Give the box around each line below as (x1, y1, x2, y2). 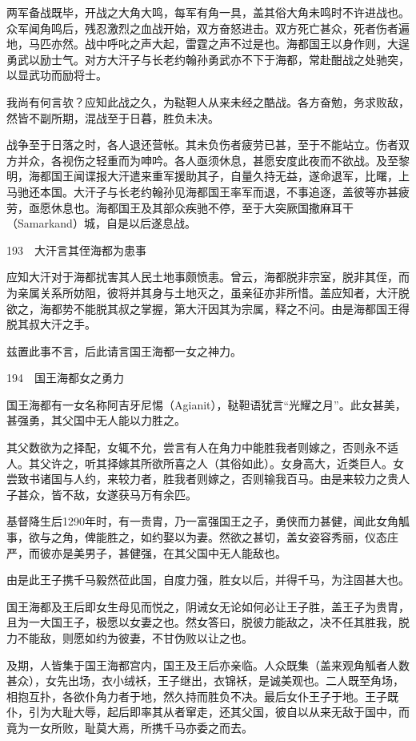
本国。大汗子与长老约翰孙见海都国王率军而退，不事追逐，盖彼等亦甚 (39, 183, 398, 199)
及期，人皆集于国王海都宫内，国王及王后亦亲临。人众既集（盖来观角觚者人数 (6, 656, 410, 673)
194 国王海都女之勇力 (6, 369, 124, 386)
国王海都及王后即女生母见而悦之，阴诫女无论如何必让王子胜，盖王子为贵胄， (6, 598, 410, 614)
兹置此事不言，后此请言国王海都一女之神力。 (6, 342, 242, 359)
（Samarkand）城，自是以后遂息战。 (6, 215, 196, 232)
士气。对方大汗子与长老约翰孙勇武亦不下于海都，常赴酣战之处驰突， (50, 50, 410, 67)
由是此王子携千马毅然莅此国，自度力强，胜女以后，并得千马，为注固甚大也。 (6, 571, 410, 588)
